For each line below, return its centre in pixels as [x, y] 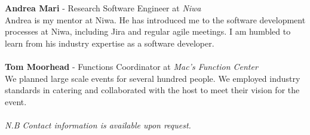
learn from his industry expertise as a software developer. [110, 43]
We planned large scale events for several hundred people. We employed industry [153, 78]
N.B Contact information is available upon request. [98, 125]
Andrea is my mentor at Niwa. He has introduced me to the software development [155, 19]
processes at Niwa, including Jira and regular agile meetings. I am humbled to [148, 31]
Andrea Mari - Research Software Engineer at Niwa [103, 8]
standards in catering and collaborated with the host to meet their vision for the [152, 90]
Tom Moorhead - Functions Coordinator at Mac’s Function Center [131, 66]
